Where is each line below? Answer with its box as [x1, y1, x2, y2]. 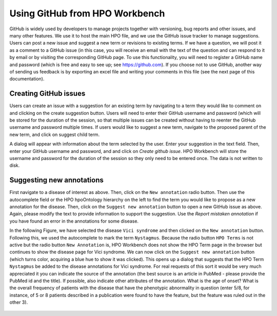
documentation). [9, 76, 45, 82]
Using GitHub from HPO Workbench [9, 8, 165, 19]
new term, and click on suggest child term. [9, 131, 100, 137]
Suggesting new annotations [9, 176, 104, 185]
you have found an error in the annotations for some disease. [9, 218, 138, 224]
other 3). [9, 299, 28, 305]
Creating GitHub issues [9, 89, 86, 98]
